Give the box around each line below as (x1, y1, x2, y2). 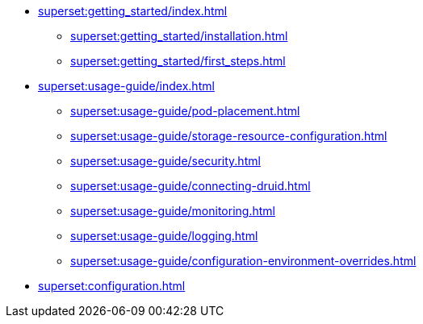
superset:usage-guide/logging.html (70, 229, 258, 243)
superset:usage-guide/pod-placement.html (70, 104, 300, 118)
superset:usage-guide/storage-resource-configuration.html (70, 129, 387, 143)
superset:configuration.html (38, 279, 186, 293)
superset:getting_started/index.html (38, 4, 228, 18)
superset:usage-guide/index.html (38, 79, 215, 93)
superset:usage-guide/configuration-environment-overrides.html (70, 254, 417, 268)
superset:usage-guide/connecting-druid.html (70, 179, 311, 193)
